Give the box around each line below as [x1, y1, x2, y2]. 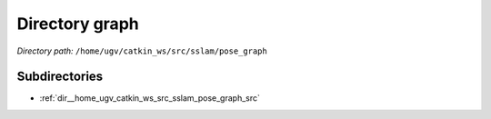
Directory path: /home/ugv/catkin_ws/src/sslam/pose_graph [16, 45, 267, 56]
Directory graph [16, 14, 140, 34]
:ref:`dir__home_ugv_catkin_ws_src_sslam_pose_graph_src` [39, 93, 261, 104]
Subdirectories [16, 69, 104, 84]
